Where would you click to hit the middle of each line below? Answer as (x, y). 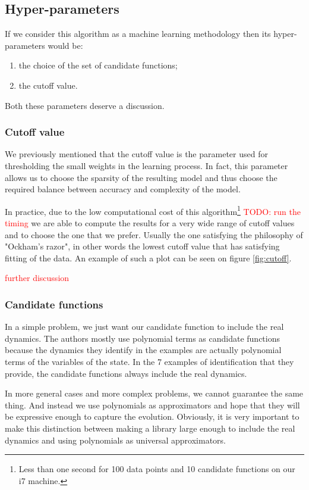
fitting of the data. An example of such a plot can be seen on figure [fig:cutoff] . (148, 258)
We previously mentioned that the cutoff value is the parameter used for (136, 154)
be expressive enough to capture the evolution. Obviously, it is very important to (152, 416)
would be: (65, 45)
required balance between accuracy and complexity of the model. (123, 189)
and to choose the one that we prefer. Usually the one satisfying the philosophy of (154, 234)
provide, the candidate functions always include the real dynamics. (126, 373)
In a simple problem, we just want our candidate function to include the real (144, 327)
